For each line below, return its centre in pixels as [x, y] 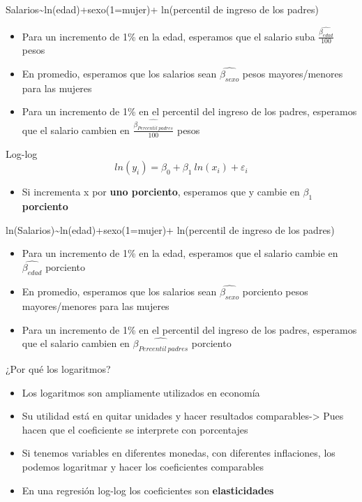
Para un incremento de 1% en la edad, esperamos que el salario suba [168, 36]
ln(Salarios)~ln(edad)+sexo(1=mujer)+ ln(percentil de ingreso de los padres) [170, 229]
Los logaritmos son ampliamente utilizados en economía [141, 392]
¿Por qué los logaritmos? [58, 369]
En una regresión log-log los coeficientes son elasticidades [148, 490]
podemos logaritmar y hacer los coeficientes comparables [143, 467]
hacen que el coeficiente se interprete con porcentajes [135, 429]
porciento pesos [275, 291]
